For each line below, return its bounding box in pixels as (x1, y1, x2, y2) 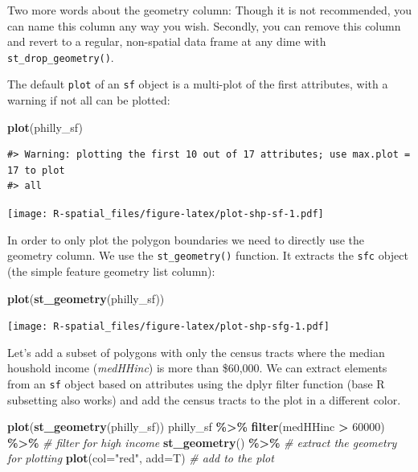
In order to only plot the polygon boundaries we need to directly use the (7, 231, 365, 248)
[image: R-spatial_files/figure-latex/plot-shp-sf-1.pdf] (7, 208, 324, 220)
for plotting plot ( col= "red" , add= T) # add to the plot (7, 449, 274, 466)
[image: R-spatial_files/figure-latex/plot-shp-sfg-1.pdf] (7, 321, 330, 333)
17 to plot (7, 164, 65, 176)
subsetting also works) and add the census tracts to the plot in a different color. (7, 391, 401, 408)
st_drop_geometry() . (7, 48, 114, 65)
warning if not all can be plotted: (7, 92, 170, 109)
